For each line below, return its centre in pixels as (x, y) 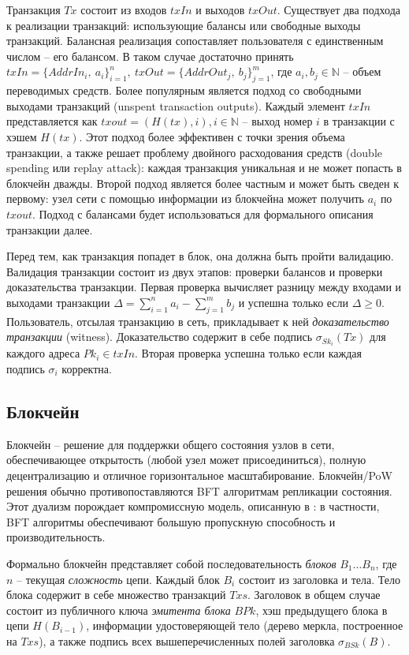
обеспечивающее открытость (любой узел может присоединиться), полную (186, 460)
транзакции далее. (50, 229)
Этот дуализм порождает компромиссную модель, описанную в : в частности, (193, 506)
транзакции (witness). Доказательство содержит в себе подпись (160, 337)
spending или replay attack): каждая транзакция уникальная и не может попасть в (204, 168)
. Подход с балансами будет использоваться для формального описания (203, 213)
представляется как (52, 121)
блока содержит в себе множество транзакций (116, 595)
